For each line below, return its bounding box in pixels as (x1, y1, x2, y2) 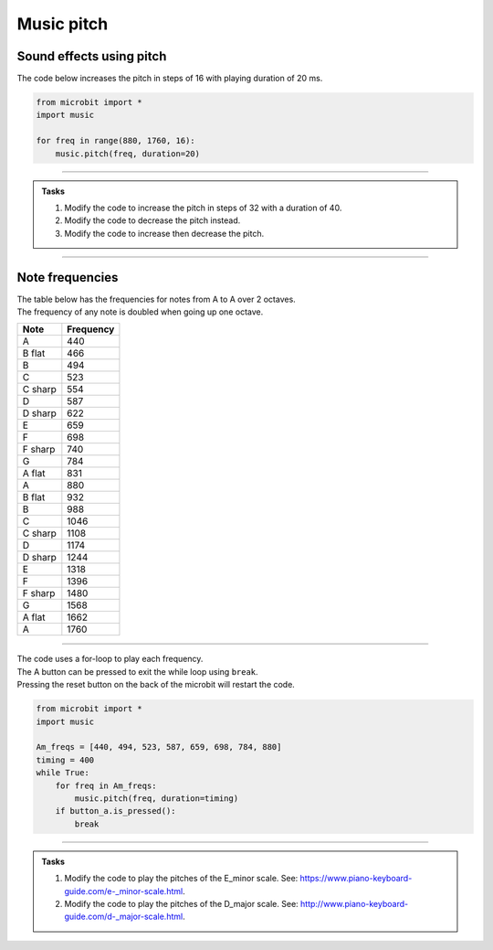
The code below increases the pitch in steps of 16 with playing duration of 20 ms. (16, 73, 323, 84)
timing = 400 (36, 754, 95, 765)
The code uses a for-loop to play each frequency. (16, 654, 204, 665)
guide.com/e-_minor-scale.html (64, 885, 184, 896)
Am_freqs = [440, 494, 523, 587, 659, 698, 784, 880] (36, 742, 282, 753)
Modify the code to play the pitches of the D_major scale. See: (64, 898, 299, 909)
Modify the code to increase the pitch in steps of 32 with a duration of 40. (64, 202, 342, 213)
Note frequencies (16, 270, 119, 285)
